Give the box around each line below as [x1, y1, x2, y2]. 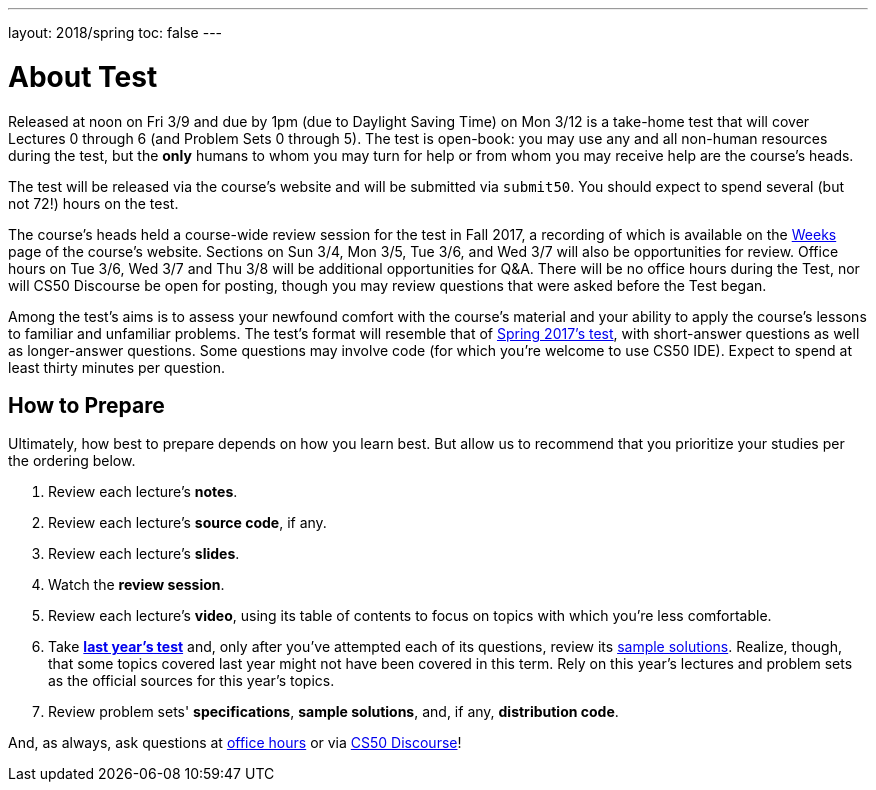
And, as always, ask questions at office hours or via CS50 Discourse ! [8, 734, 462, 752]
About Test [8, 59, 158, 94]
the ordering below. [8, 452, 136, 470]
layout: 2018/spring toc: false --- [8, 24, 223, 41]
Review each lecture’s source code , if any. [48, 514, 327, 532]
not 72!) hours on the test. [8, 194, 179, 212]
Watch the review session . [48, 576, 225, 594]
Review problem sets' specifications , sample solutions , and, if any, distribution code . [48, 703, 619, 721]
